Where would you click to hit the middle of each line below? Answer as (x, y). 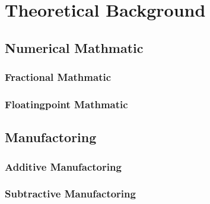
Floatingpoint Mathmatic (66, 104)
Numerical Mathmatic (74, 47)
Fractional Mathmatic (58, 77)
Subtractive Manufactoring (70, 194)
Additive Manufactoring (63, 166)
